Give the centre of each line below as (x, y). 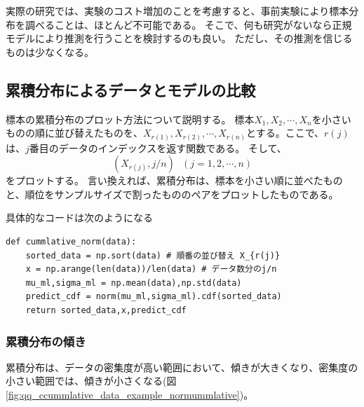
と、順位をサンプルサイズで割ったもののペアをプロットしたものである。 (172, 194)
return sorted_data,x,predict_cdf (106, 311)
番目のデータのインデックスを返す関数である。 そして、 (158, 147)
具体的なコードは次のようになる (79, 218)
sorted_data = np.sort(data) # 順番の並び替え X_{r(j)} (153, 255)
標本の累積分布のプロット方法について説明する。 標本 (130, 119)
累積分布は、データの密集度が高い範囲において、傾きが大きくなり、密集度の (182, 367)
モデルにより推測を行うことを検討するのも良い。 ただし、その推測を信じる (179, 38)
